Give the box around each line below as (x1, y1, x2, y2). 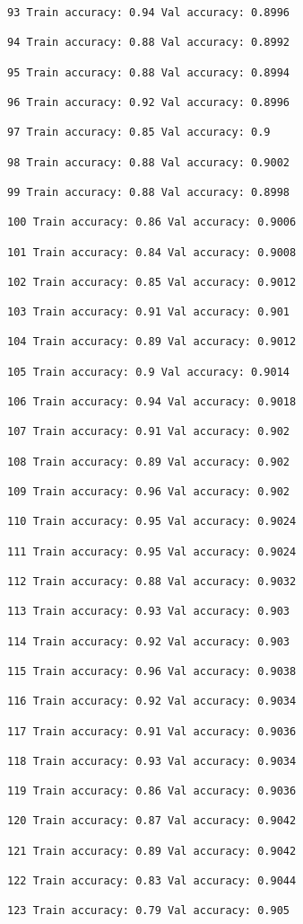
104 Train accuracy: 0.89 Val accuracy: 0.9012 (7, 335, 297, 349)
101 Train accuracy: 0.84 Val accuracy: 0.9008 (7, 245, 297, 259)
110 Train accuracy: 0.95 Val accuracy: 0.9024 (7, 515, 297, 529)
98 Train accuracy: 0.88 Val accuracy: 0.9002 (7, 155, 290, 169)
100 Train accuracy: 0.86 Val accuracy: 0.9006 (7, 216, 297, 229)
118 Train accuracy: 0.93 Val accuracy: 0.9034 (7, 754, 297, 768)
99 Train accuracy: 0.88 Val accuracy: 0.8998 (7, 185, 290, 199)
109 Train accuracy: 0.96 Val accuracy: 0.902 (7, 485, 290, 498)
